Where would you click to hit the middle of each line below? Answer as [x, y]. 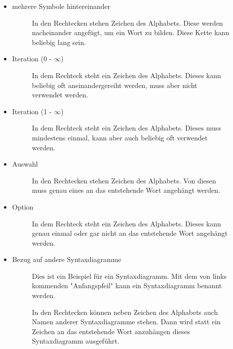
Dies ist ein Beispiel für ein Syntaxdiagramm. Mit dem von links [129, 276]
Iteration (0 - [32, 59]
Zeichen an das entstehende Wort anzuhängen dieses [111, 331]
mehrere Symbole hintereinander [61, 6]
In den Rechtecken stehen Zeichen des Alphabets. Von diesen [124, 180]
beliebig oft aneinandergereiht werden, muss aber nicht [115, 85]
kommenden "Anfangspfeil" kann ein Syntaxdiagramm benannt [127, 285]
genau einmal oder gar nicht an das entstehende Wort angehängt [130, 233]
